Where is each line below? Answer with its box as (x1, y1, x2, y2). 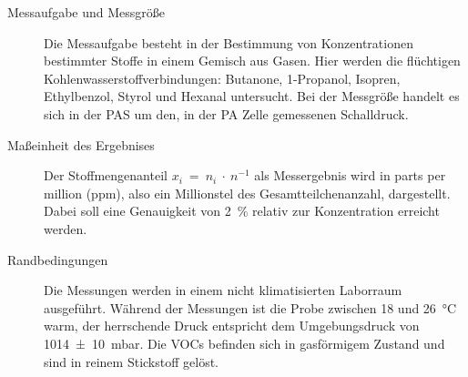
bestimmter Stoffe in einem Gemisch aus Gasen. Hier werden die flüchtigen (44, 51, 461, 70)
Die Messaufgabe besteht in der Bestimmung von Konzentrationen (44, 33, 413, 52)
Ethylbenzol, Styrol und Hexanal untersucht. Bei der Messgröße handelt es (44, 87, 460, 106)
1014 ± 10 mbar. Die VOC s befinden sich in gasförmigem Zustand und (44, 333, 445, 352)
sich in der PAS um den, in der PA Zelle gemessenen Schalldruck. (44, 104, 409, 123)
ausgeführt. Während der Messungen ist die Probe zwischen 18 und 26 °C (44, 298, 457, 317)
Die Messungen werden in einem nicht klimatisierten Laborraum (44, 280, 402, 300)
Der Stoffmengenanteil (44, 166, 168, 185)
